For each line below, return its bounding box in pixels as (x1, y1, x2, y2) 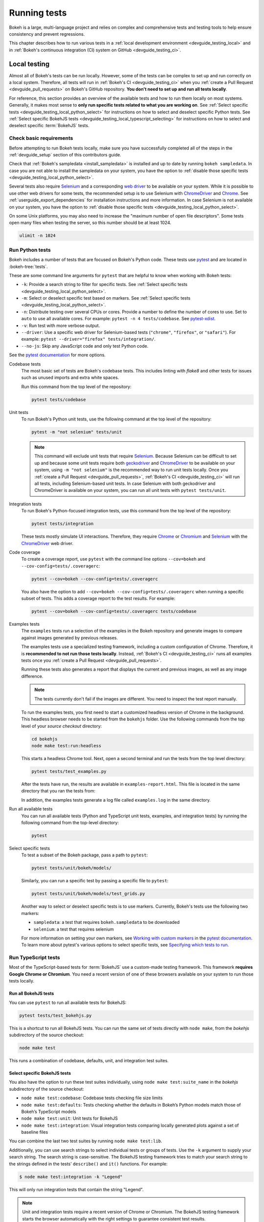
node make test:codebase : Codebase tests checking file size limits (21, 1095, 163, 1101)
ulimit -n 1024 (19, 233, 56, 239)
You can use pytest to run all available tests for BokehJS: (9, 1000, 127, 1005)
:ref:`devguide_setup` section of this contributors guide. (9, 152, 122, 157)
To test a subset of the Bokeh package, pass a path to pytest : (21, 852, 148, 858)
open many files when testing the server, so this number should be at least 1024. (9, 220, 172, 226)
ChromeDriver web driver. (21, 540, 73, 546)
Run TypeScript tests (9, 954, 61, 961)
